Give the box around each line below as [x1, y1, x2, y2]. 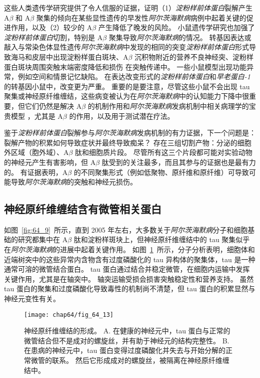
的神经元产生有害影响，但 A [4, 156, 96, 167]
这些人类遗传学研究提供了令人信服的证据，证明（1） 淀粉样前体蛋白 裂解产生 [4, 3, 252, 13]
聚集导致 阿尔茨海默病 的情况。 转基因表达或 [108, 32, 251, 42]
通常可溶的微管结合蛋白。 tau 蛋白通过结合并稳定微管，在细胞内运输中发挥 [4, 264, 250, 274]
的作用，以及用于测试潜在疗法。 [69, 110, 174, 121]
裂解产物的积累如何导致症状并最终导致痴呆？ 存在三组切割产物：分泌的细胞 [4, 137, 251, 147]
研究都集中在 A [17, 234, 68, 245]
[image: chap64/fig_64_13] [24, 311, 113, 318]
